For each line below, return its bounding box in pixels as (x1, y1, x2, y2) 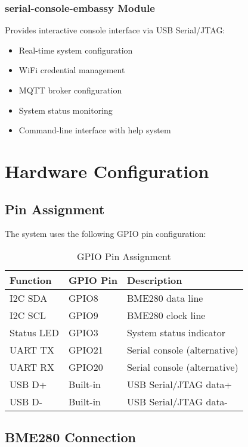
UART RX (10, 360, 55, 374)
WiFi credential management (18, 64, 125, 76)
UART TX (10, 342, 54, 357)
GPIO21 (69, 342, 103, 357)
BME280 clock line (126, 308, 206, 322)
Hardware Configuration (5, 158, 209, 183)
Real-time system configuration (18, 43, 133, 56)
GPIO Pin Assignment (77, 249, 171, 263)
